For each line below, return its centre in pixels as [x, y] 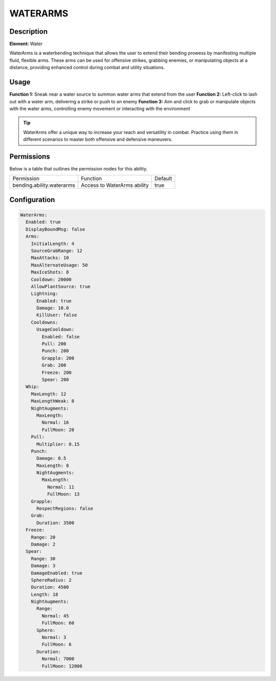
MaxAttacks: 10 [50, 258]
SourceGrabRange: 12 [57, 250]
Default [163, 179]
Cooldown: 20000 [51, 279]
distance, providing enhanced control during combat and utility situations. [87, 68]
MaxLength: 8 [53, 465]
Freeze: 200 [56, 372]
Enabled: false [61, 337]
